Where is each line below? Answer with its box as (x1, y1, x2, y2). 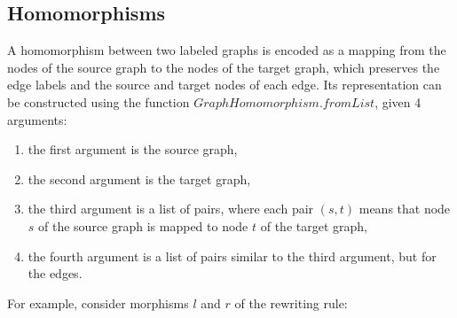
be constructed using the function (7, 92, 190, 111)
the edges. (28, 264, 83, 283)
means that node (359, 199, 451, 218)
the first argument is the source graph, (28, 140, 238, 159)
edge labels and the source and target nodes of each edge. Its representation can (7, 75, 442, 94)
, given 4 (374, 92, 422, 111)
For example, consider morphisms (7, 293, 189, 312)
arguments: (7, 110, 67, 128)
